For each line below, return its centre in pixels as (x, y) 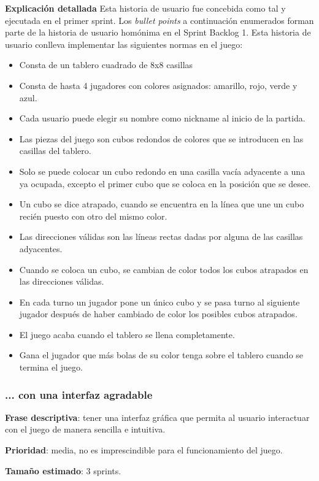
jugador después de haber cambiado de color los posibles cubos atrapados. (158, 314)
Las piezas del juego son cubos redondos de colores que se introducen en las (161, 138)
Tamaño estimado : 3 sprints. (63, 470)
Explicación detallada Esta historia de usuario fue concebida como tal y (145, 8)
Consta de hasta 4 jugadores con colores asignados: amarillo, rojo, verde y (158, 85)
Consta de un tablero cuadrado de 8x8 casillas (106, 65)
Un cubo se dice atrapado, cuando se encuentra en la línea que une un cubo (162, 204)
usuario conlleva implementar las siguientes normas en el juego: (124, 44)
